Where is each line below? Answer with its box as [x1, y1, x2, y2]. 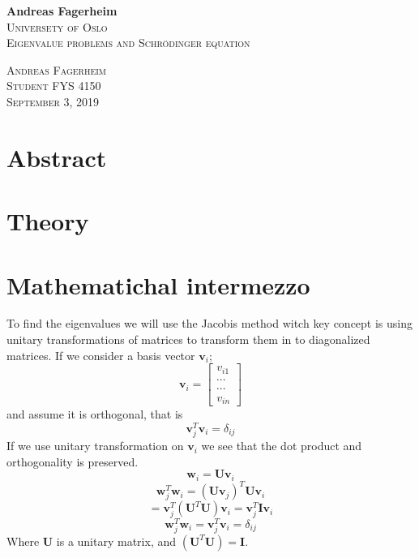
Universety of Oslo [6, 18, 108, 35]
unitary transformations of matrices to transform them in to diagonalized [6, 331, 370, 348]
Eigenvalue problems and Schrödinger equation [6, 34, 250, 51]
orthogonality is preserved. [6, 453, 139, 470]
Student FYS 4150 [6, 77, 101, 94]
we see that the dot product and [201, 437, 362, 454]
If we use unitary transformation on [6, 437, 184, 454]
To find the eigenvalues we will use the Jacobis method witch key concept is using [6, 315, 413, 332]
